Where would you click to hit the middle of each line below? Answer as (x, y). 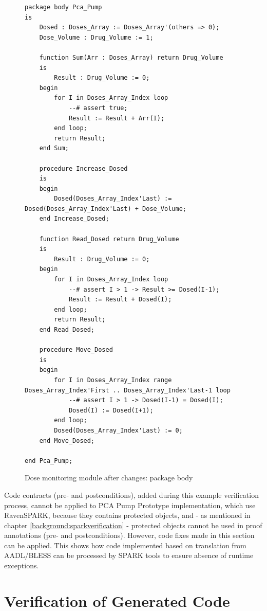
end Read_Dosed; (67, 330)
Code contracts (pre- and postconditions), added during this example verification (131, 495)
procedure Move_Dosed (76, 350)
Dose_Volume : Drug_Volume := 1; (96, 37)
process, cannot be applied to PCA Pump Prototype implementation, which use (130, 505)
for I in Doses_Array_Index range (113, 380)
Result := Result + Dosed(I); (120, 300)
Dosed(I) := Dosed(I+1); (111, 410)
